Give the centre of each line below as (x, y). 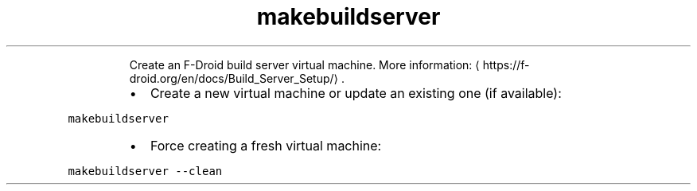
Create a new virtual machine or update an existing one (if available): (356, 93)
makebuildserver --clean (145, 171)
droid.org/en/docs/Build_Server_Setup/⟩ (234, 78)
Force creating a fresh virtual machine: (266, 145)
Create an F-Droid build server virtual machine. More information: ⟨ (304, 64)
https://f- (506, 64)
